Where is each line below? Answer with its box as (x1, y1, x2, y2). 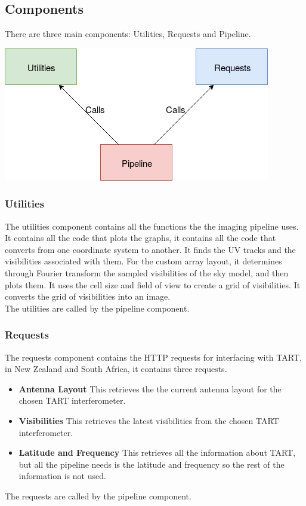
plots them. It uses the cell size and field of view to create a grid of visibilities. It (5, 278, 301, 291)
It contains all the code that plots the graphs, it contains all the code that (5, 231, 276, 244)
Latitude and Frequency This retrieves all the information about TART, (18, 446, 296, 459)
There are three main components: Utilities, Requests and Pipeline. (5, 28, 251, 40)
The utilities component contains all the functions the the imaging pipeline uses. (5, 220, 299, 232)
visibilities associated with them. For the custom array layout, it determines (5, 255, 282, 267)
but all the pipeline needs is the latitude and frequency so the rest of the (18, 458, 285, 470)
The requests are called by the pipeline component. (5, 489, 191, 502)
